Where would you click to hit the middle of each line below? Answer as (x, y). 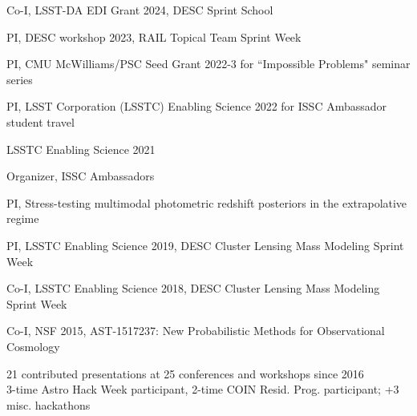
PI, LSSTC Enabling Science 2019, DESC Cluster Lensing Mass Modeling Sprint (205, 245)
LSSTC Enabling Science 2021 (81, 149)
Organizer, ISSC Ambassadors (81, 176)
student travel (40, 121)
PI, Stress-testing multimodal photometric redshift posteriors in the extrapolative (207, 202)
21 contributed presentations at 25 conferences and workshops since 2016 (185, 373)
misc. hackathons (49, 404)
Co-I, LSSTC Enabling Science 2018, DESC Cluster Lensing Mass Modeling (193, 288)
